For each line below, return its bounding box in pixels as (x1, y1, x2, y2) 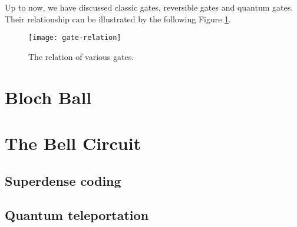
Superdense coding (5, 171, 121, 189)
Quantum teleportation (5, 206, 149, 224)
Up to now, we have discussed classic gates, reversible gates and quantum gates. (5, 1, 293, 13)
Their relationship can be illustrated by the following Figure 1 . (5, 12, 232, 25)
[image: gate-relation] (28, 34, 121, 42)
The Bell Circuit (5, 131, 141, 155)
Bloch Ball (5, 85, 92, 109)
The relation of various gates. (28, 50, 134, 62)
